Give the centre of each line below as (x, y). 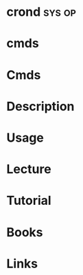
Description (40, 106)
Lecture (29, 169)
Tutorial (29, 201)
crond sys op (41, 12)
